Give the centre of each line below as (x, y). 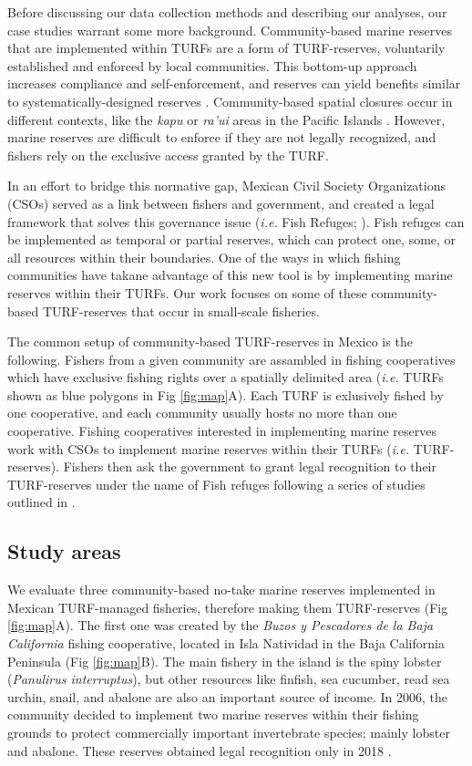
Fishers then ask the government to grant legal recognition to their (250, 466)
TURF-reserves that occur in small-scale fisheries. (181, 311)
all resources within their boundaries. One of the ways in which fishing (204, 257)
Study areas (64, 551)
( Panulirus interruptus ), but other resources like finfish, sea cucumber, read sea (229, 679)
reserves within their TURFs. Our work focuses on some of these (187, 292)
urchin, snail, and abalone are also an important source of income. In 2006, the (228, 696)
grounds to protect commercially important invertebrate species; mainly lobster (229, 732)
